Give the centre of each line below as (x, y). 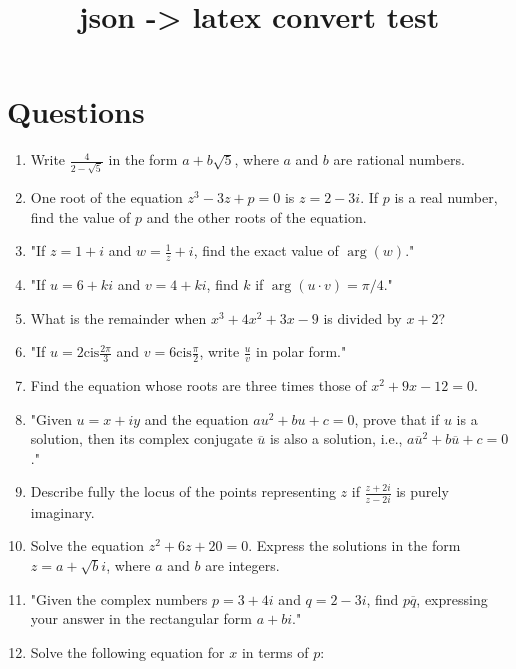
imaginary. (62, 511)
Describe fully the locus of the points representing (183, 491)
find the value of (80, 216)
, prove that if (397, 418)
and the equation (196, 418)
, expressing (452, 598)
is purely (422, 491)
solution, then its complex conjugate (141, 438)
